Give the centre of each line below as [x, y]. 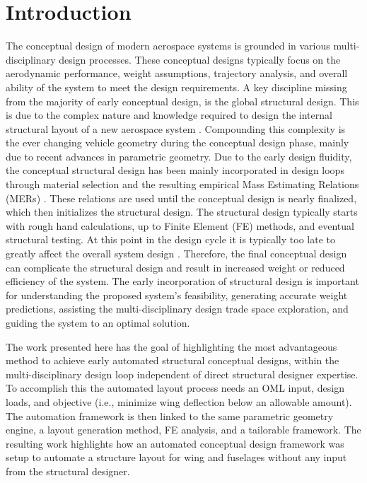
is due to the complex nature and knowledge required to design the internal [169, 115]
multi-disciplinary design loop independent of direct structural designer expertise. [182, 374]
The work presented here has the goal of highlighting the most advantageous [171, 346]
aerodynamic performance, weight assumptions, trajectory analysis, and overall [177, 73]
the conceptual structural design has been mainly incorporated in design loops [175, 170]
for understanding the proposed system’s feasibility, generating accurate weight [177, 295]
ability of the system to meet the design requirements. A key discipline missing [176, 87]
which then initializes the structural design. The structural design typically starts [182, 212]
